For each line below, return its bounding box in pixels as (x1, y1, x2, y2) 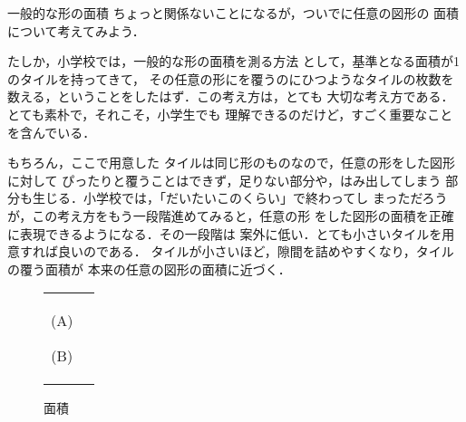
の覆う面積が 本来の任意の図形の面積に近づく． (7, 259, 291, 278)
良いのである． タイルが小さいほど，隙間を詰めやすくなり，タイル (57, 242, 454, 261)
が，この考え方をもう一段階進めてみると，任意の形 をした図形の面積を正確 (7, 206, 454, 225)
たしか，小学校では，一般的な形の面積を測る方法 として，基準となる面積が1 (7, 52, 460, 71)
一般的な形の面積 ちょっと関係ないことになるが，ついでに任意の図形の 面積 (7, 4, 460, 22)
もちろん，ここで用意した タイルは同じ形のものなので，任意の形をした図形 (7, 153, 456, 172)
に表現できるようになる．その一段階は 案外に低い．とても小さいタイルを (7, 224, 442, 243)
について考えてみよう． (7, 21, 145, 40)
